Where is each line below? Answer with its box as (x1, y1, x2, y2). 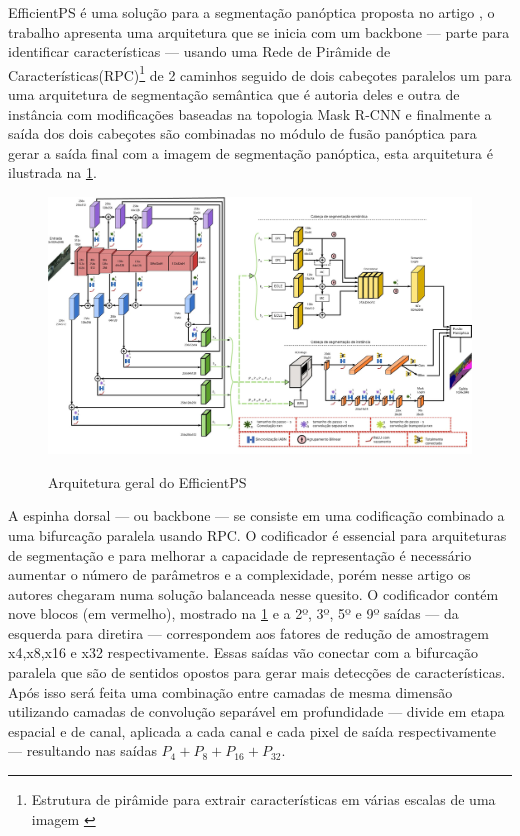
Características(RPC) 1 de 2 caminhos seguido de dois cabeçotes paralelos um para (8, 61, 512, 85)
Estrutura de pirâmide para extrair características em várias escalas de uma (31, 789, 496, 810)
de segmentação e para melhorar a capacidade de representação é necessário (8, 544, 472, 565)
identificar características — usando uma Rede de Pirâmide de (8, 41, 391, 62)
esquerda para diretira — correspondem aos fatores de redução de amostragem (8, 622, 489, 643)
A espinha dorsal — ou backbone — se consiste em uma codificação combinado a (8, 505, 505, 526)
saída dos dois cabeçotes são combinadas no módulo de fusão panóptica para (8, 123, 477, 144)
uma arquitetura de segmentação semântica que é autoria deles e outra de (8, 84, 460, 105)
